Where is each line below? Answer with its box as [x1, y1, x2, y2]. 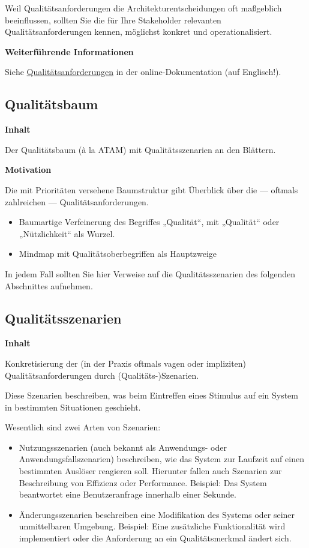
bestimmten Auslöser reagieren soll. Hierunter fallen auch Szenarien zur [19, 465, 282, 477]
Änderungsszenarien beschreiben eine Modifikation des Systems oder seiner [19, 508, 295, 520]
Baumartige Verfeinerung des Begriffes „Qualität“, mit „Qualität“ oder [19, 215, 280, 228]
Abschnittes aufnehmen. [5, 279, 93, 292]
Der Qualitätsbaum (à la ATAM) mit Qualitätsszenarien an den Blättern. [5, 143, 276, 155]
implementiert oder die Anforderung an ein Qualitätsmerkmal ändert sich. [19, 532, 292, 544]
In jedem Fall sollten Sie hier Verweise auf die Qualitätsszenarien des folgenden [5, 267, 296, 280]
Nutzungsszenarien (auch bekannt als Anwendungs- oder [19, 441, 227, 453]
